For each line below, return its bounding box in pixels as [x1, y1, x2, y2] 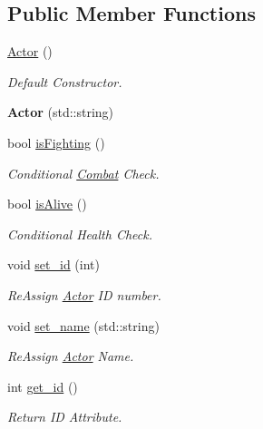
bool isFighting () [7, 132, 105, 151]
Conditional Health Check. [7, 224, 152, 243]
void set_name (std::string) [7, 316, 160, 335]
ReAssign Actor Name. [7, 346, 134, 366]
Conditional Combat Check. [7, 163, 160, 182]
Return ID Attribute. [7, 407, 122, 426]
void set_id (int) [7, 255, 100, 274]
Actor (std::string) [7, 102, 114, 122]
